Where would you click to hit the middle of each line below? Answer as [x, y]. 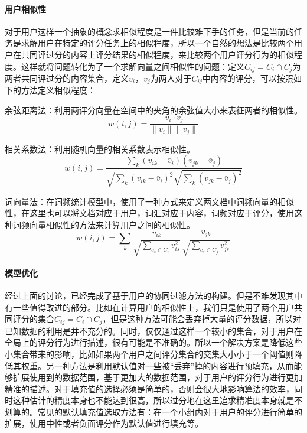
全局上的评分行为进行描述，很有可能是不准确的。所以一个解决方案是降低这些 [153, 342]
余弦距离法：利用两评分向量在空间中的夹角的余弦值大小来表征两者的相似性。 [153, 110]
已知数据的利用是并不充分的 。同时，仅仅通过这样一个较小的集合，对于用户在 [153, 331]
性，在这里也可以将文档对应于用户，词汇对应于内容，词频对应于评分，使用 [149, 213]
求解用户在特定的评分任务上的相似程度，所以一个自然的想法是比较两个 [157, 43]
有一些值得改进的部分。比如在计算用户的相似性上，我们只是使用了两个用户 [149, 307]
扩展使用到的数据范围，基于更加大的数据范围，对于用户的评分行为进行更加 [157, 377]
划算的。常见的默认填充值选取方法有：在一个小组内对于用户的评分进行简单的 [153, 411]
